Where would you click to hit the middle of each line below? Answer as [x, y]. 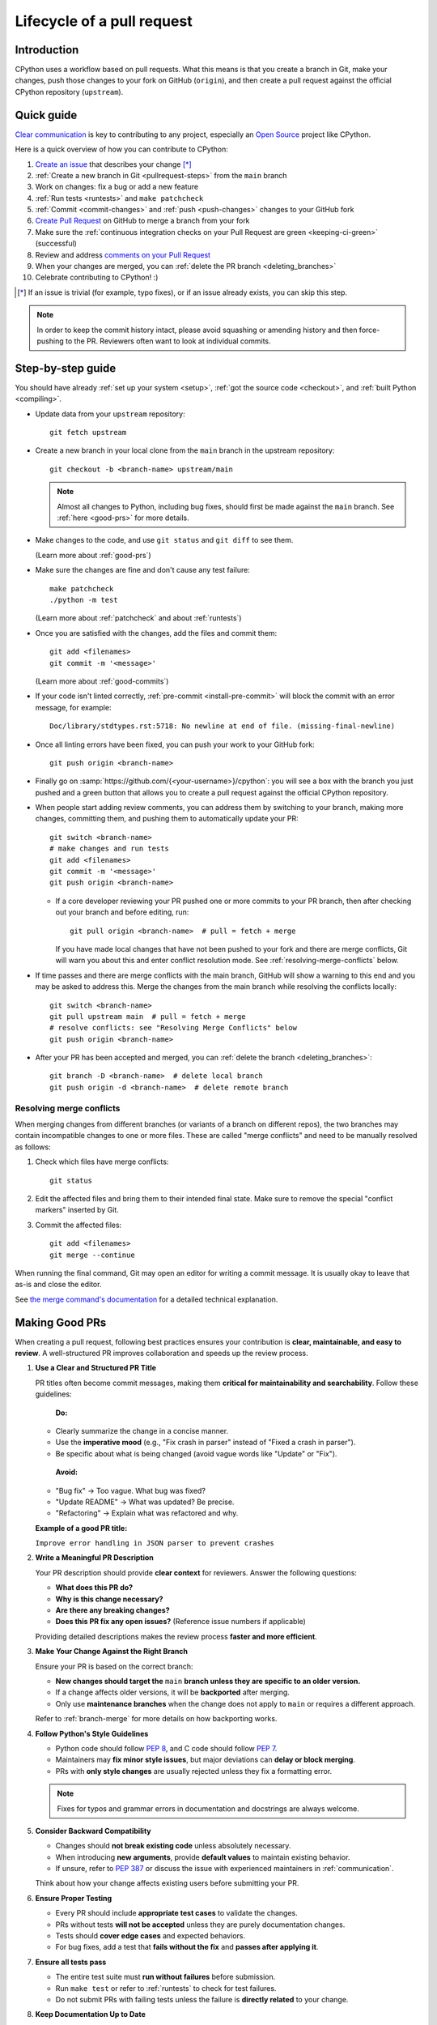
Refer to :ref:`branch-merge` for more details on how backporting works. [156, 1719]
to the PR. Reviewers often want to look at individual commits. [168, 341]
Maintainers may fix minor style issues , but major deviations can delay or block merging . [206, 1760]
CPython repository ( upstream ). [69, 92]
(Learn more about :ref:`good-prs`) [93, 555]
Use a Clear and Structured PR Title [96, 1368]
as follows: [33, 1147]
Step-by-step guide [66, 368]
